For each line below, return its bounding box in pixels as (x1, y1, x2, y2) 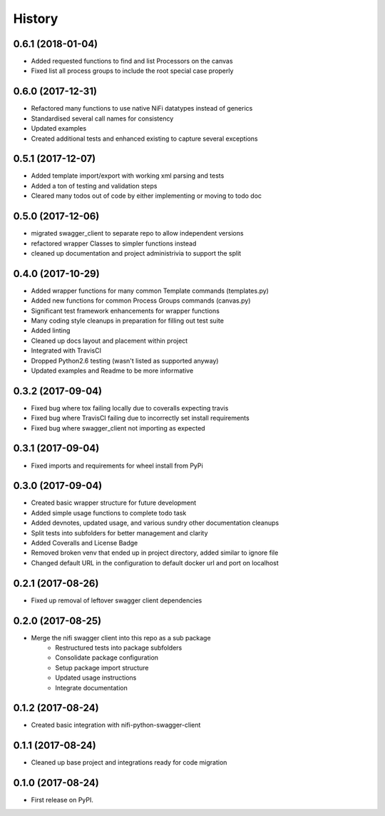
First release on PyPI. (31, 796, 94, 805)
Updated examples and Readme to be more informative (31, 366, 194, 375)
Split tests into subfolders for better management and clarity (31, 528, 208, 537)
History (13, 11, 58, 26)
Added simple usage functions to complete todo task (31, 508, 187, 517)
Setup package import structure (55, 663, 149, 672)
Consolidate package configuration (55, 653, 159, 662)
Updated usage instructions (55, 673, 137, 682)
